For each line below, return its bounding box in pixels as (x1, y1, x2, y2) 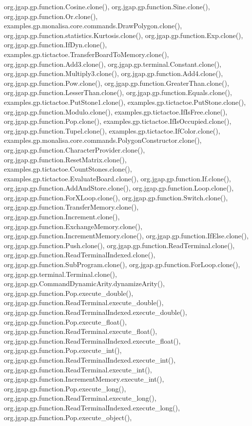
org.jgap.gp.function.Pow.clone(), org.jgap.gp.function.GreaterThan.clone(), (4, 77, 229, 88)
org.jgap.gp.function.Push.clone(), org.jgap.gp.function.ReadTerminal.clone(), (4, 240, 235, 250)
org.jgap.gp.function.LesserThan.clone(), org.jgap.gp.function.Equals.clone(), (4, 87, 232, 97)
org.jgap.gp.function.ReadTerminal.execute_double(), (4, 297, 164, 308)
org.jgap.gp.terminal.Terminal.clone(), (4, 269, 117, 279)
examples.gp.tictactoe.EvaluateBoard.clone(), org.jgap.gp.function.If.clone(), (4, 173, 231, 183)
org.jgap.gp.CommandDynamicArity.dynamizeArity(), (4, 278, 165, 289)
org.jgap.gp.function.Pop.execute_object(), (4, 412, 132, 422)
